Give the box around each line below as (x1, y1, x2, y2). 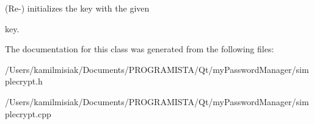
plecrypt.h (5, 75, 43, 88)
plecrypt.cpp (5, 107, 51, 120)
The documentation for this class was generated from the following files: (5, 43, 274, 55)
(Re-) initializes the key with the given (5, 2, 150, 14)
